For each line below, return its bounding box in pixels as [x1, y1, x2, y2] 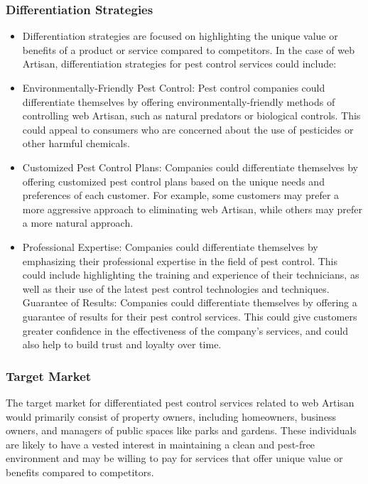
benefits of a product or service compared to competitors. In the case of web [22, 42, 355, 57]
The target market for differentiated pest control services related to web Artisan [6, 394, 355, 409]
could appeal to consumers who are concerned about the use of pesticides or [22, 122, 354, 136]
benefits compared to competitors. [6, 464, 154, 479]
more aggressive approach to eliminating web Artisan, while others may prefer [22, 201, 362, 216]
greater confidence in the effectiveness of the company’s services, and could [22, 323, 348, 338]
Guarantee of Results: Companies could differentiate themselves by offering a [22, 295, 357, 310]
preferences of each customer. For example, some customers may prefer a [22, 188, 340, 203]
